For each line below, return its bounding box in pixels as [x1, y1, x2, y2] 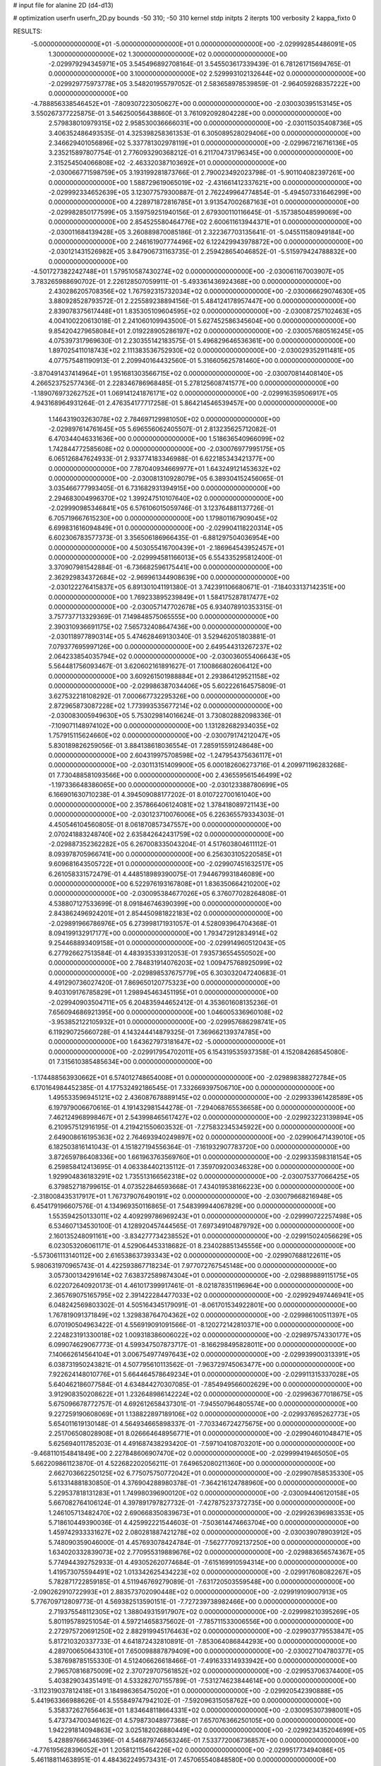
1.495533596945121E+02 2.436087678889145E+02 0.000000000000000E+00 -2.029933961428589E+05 [48, 1094, 363, 1102]
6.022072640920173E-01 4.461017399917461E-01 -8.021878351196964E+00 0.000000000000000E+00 [48, 1281, 354, 1289]
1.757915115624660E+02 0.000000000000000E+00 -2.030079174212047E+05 [48, 731, 281, 740]
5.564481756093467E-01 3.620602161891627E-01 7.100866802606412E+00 [48, 662, 272, 670]
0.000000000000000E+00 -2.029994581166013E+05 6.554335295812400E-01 [48, 553, 282, 562]
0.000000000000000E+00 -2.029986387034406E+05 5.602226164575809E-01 [48, 682, 286, 690]
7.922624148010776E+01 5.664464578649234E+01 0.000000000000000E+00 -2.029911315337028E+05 [48, 1370, 359, 1379]
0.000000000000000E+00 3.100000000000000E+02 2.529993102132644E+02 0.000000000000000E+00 [48, 69, 366, 78]
